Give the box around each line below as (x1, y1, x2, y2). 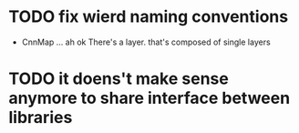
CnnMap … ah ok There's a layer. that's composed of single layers (21, 36, 271, 47)
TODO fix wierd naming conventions (8, 6, 289, 27)
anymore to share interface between (8, 88, 291, 108)
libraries (8, 107, 73, 128)
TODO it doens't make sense (8, 68, 229, 89)
